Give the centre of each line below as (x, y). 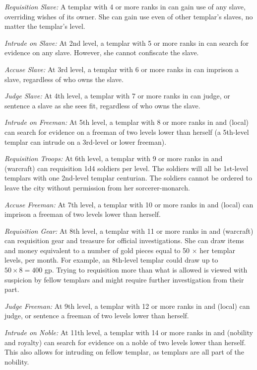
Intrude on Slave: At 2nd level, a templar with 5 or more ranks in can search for (127, 43)
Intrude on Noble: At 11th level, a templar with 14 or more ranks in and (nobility (129, 332)
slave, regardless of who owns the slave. (64, 79)
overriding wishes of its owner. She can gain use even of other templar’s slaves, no (129, 16)
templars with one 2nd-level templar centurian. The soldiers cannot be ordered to (128, 178)
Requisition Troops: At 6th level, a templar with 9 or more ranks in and (114, 158)
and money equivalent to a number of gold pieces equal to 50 (97, 250)
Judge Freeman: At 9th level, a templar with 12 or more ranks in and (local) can (127, 306)
